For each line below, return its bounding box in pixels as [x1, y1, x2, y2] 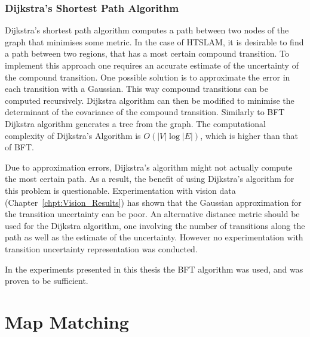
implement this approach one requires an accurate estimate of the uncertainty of [5, 59, 299, 71]
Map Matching [5, 309, 129, 333]
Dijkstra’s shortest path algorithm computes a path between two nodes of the [5, 24, 289, 36]
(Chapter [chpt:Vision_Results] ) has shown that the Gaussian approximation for [5, 196, 302, 208]
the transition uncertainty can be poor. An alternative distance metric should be [5, 208, 300, 220]
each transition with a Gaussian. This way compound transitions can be [5, 82, 268, 95]
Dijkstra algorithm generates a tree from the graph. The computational [5, 117, 266, 129]
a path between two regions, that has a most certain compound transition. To [5, 47, 290, 60]
